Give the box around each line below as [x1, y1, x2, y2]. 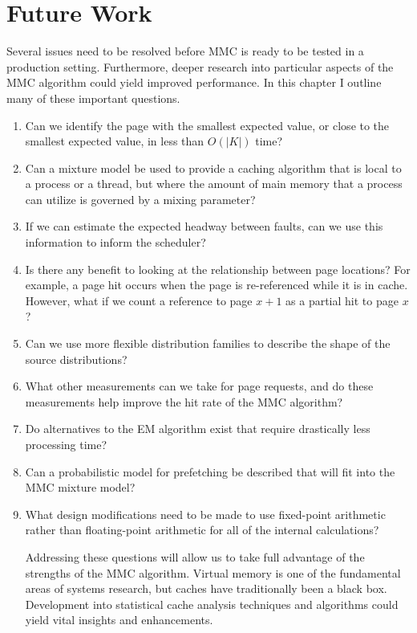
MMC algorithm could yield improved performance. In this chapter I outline [6, 74, 382, 91]
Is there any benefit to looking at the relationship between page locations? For [25, 260, 411, 277]
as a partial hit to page [285, 292, 399, 308]
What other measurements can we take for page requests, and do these [25, 378, 374, 394]
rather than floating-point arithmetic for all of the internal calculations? [25, 521, 379, 538]
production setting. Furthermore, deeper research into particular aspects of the [6, 58, 394, 75]
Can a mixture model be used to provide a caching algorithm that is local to [25, 159, 402, 176]
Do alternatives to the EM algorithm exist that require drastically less [25, 420, 370, 437]
